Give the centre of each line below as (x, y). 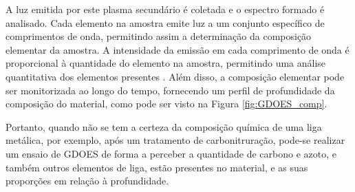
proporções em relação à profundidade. (87, 181)
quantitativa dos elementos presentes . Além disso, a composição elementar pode (175, 76)
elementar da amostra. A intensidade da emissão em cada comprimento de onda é (177, 49)
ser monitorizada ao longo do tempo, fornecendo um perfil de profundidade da (170, 90)
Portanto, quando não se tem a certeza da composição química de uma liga (164, 126)
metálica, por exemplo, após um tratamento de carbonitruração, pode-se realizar (175, 140)
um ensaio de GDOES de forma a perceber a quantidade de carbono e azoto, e (171, 153)
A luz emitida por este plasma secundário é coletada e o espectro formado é (165, 9)
